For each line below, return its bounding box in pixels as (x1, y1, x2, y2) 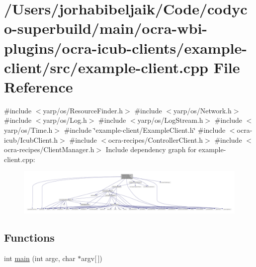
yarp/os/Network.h (173, 105, 232, 115)
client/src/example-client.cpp (4, 57, 208, 77)
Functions (4, 229, 55, 245)
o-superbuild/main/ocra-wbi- (4, 18, 208, 38)
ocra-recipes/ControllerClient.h (108, 134, 203, 145)
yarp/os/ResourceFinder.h (43, 105, 123, 115)
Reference (4, 76, 73, 96)
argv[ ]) (81, 253, 102, 263)
